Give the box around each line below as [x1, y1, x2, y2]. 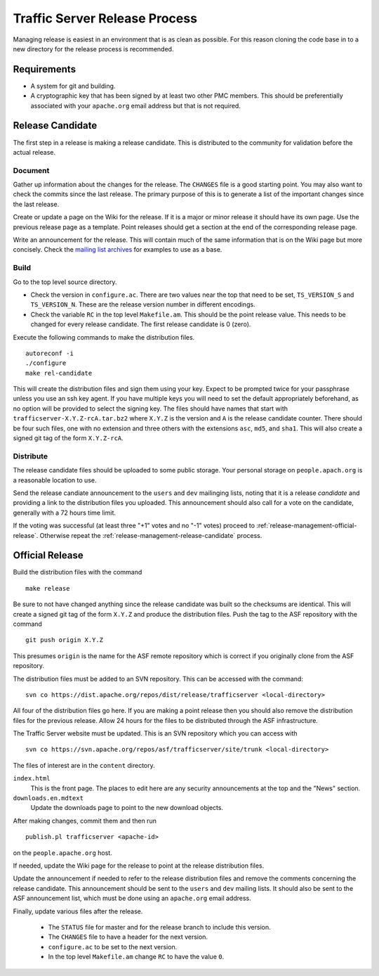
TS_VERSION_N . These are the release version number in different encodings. [30, 300, 255, 309]
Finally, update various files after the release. [13, 907, 143, 916]
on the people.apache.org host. [13, 848, 112, 857]
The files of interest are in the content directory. [13, 761, 156, 769]
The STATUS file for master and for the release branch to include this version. [48, 923, 271, 931]
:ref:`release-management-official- [256, 521, 357, 530]
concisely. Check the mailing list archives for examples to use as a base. [13, 245, 222, 254]
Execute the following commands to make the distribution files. [13, 333, 195, 341]
